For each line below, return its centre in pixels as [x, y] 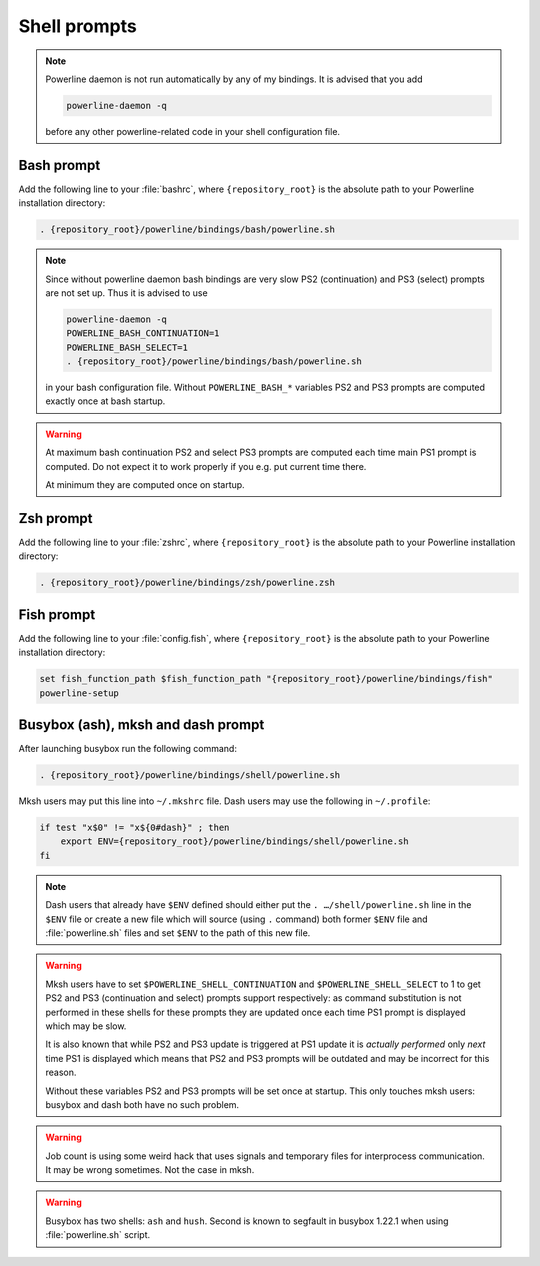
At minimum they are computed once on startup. [145, 485]
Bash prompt [59, 165]
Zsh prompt [56, 518]
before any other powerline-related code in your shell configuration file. [192, 131]
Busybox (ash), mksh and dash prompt [141, 724]
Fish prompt [57, 614]
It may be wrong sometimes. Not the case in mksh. [150, 1170]
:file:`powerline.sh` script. [98, 1235]
